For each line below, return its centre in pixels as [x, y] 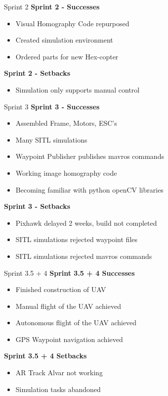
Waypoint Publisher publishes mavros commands [90, 156]
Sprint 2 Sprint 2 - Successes [52, 6]
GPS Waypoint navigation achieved [69, 339]
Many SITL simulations [51, 139]
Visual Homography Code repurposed [72, 23]
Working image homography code [66, 173]
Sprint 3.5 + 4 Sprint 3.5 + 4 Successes [69, 272]
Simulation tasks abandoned [58, 389]
